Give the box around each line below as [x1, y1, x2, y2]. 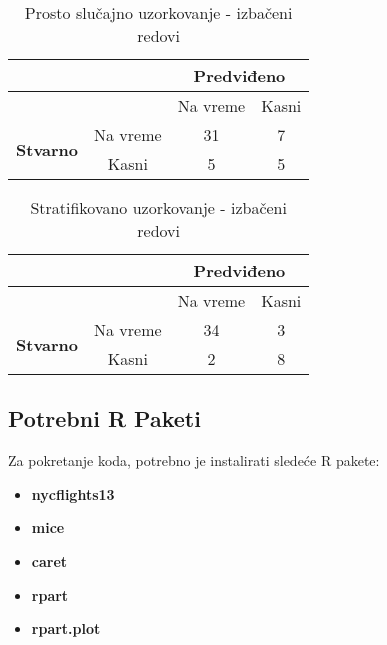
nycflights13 [31, 483, 115, 504]
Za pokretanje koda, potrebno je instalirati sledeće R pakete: [8, 450, 380, 471]
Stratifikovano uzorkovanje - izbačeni [30, 196, 287, 219]
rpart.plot [31, 618, 101, 639]
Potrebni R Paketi [8, 403, 201, 434]
